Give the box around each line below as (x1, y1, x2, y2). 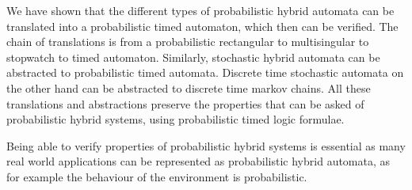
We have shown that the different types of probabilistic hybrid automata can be (6, 2, 395, 18)
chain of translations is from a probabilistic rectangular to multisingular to (6, 33, 369, 50)
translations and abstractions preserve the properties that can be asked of (6, 95, 364, 112)
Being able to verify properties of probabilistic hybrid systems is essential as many (6, 137, 406, 154)
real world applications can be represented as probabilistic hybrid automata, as (6, 153, 391, 169)
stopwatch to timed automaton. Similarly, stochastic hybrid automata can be (6, 48, 380, 65)
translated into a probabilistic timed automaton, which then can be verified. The (6, 17, 399, 34)
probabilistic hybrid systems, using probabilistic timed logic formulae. (6, 111, 345, 127)
